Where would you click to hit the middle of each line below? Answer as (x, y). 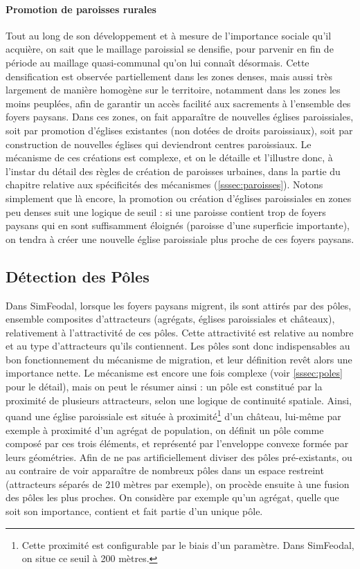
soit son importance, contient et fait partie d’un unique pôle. (134, 511)
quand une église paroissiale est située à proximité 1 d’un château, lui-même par (173, 415)
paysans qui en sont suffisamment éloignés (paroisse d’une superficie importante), (178, 225)
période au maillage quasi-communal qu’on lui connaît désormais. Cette (157, 62)
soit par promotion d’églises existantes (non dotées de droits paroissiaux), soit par (179, 130)
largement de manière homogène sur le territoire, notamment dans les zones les (173, 90)
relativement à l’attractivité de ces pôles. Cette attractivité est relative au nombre (180, 332)
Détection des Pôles (78, 276)
